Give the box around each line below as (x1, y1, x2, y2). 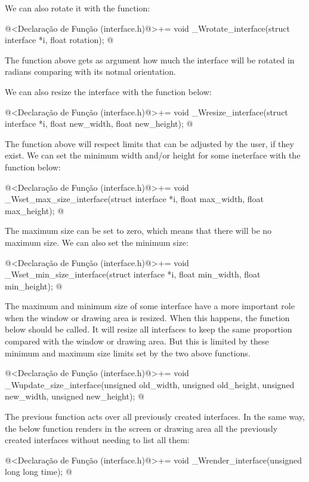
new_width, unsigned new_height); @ (5, 390, 144, 402)
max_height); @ (5, 204, 64, 216)
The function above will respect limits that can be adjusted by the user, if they (5, 137, 294, 150)
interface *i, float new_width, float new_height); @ (5, 117, 193, 130)
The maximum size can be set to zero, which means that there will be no (5, 224, 272, 237)
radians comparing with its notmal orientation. (5, 65, 176, 78)
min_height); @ (5, 279, 63, 292)
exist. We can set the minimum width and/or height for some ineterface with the (5, 149, 301, 161)
